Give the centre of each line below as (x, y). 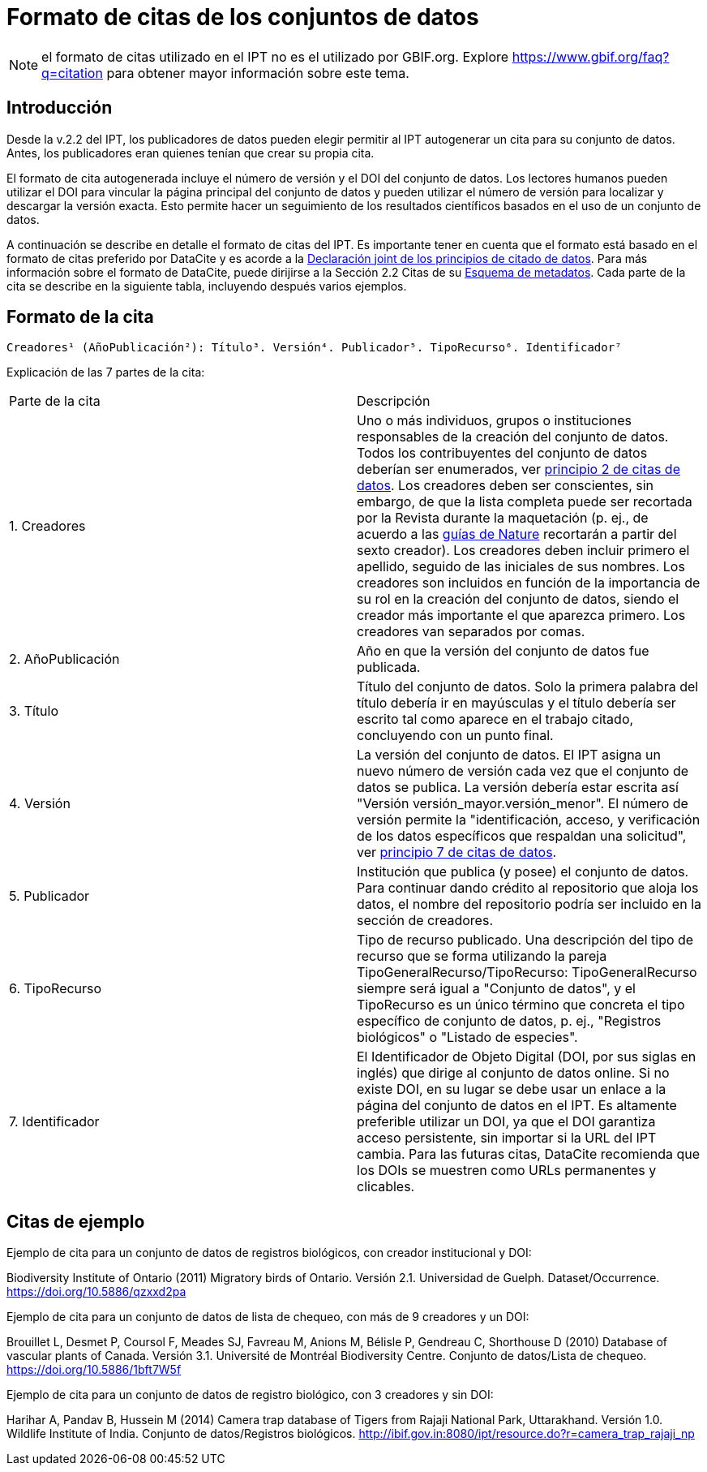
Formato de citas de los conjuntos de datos (243, 17)
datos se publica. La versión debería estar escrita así (518, 788)
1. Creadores (47, 526)
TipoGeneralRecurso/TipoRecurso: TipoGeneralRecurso (527, 973)
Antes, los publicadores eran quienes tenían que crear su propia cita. (191, 153)
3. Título (34, 711)
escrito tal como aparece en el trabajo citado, (495, 719)
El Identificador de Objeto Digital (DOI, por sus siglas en (527, 1057)
